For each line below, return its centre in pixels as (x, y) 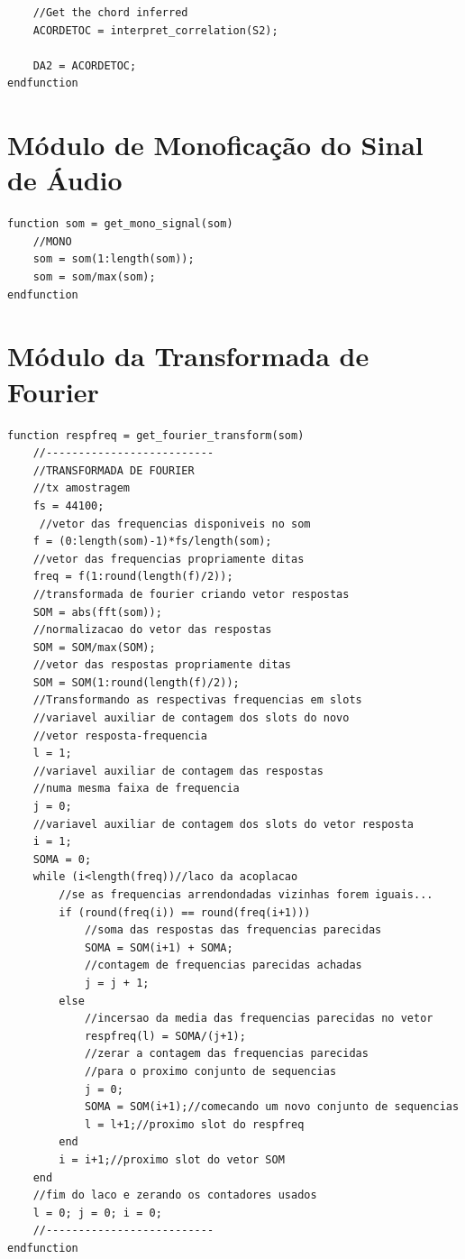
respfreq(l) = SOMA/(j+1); (165, 1036)
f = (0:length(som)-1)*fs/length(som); (152, 542)
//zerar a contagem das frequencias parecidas (226, 1054)
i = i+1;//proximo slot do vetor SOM (172, 1159)
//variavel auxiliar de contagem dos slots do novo (191, 718)
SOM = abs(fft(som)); (97, 612)
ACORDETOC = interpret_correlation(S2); (155, 30)
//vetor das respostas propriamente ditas (162, 665)
